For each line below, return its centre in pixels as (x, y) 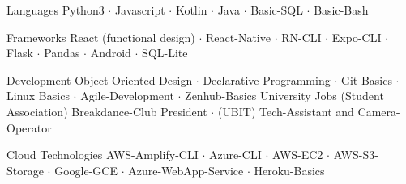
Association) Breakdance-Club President (107, 111)
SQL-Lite (165, 53)
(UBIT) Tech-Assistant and (286, 111)
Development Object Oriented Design (100, 79)
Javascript (140, 10)
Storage (25, 170)
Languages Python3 (56, 10)
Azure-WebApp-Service (186, 170)
